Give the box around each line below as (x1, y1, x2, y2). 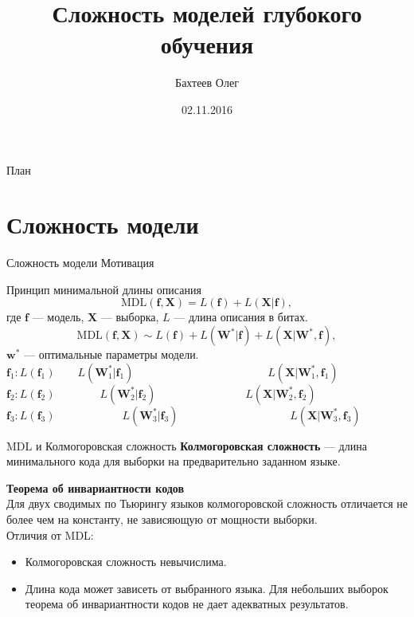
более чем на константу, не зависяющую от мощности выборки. (6, 510, 318, 527)
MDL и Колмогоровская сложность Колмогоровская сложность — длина (6, 437, 367, 454)
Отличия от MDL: (6, 526, 94, 543)
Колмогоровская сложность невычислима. (25, 553, 227, 570)
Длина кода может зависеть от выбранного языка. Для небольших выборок (25, 580, 389, 596)
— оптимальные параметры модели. (23, 346, 199, 362)
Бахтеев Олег (175, 74, 239, 91)
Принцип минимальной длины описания (6, 281, 201, 297)
